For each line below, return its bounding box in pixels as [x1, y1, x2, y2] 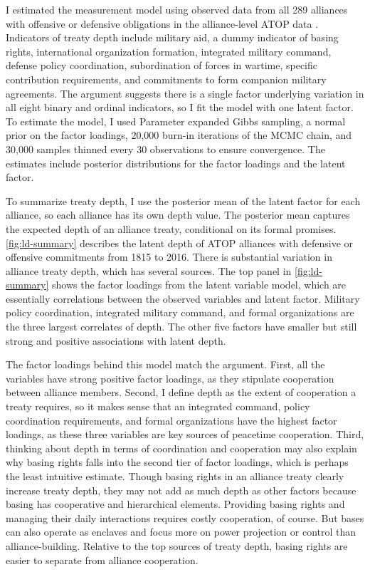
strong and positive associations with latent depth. [6, 333, 226, 348]
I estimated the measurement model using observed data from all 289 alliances [6, 2, 348, 16]
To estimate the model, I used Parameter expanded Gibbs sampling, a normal [6, 113, 346, 128]
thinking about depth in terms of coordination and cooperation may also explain [6, 440, 357, 455]
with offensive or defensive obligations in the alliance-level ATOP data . [6, 16, 319, 31]
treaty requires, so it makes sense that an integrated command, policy [6, 399, 310, 414]
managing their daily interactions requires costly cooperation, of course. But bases [6, 510, 364, 525]
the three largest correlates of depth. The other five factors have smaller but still [6, 319, 357, 334]
